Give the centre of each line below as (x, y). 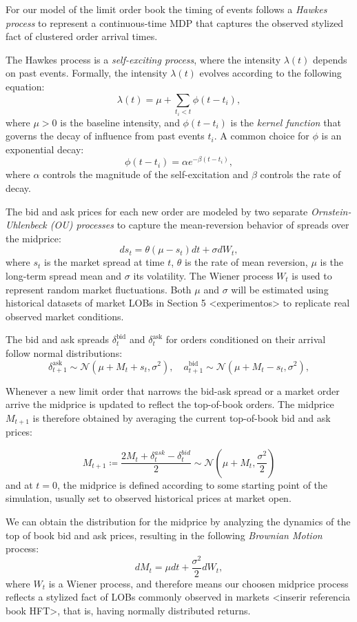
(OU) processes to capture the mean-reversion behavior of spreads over (200, 225)
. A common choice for (262, 136)
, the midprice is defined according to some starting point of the (193, 484)
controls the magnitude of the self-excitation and (146, 174)
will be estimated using (280, 289)
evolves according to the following (271, 73)
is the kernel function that (286, 122)
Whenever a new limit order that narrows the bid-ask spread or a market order (173, 390)
